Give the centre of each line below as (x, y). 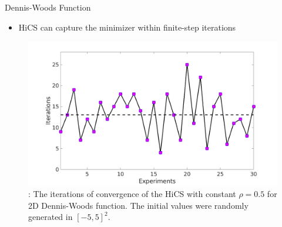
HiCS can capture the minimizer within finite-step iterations (127, 27)
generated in (51, 217)
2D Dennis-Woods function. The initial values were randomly (138, 205)
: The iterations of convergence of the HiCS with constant (132, 193)
